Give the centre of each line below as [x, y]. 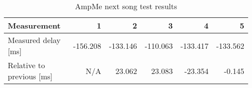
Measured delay [34, 40]
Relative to [26, 65]
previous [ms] [30, 76]
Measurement [34, 25]
